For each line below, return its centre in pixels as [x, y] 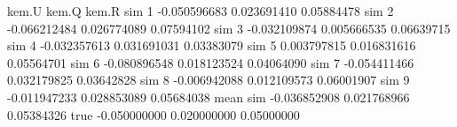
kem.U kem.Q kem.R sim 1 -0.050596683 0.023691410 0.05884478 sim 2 [201, 11]
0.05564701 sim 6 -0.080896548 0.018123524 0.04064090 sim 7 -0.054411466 [211, 62]
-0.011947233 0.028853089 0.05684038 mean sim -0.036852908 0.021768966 [209, 97]
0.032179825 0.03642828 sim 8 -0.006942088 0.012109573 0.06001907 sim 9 [209, 80]
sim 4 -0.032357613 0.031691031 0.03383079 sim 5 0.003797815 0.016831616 [212, 45]
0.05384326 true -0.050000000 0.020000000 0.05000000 [154, 114]
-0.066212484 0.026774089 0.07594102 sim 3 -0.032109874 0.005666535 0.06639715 [229, 28]
